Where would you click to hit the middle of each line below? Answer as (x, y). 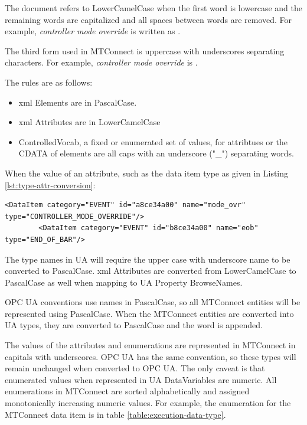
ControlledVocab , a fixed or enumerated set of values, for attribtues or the (153, 141)
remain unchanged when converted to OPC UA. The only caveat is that (135, 368)
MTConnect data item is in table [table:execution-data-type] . (115, 414)
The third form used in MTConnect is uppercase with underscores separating (145, 50)
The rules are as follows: (49, 82)
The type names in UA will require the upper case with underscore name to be (148, 259)
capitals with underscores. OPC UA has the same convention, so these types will (151, 356)
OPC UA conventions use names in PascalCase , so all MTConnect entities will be (153, 302)
